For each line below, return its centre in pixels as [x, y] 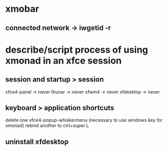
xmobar [22, 9]
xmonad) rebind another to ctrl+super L [47, 125]
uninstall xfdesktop [37, 142]
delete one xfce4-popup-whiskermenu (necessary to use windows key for [84, 120]
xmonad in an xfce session [63, 61]
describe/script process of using [77, 50]
